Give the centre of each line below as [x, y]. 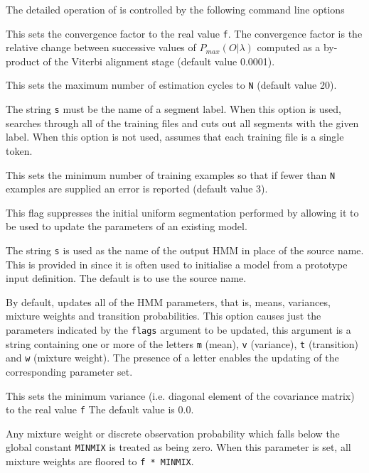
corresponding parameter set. [69, 371]
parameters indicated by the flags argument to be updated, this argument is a [178, 330]
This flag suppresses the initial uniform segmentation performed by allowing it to [182, 212]
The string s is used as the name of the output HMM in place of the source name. [185, 250]
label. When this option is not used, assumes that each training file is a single [175, 137]
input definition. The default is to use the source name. [126, 278]
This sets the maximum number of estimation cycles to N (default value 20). [171, 85]
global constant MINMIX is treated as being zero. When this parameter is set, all [178, 447]
